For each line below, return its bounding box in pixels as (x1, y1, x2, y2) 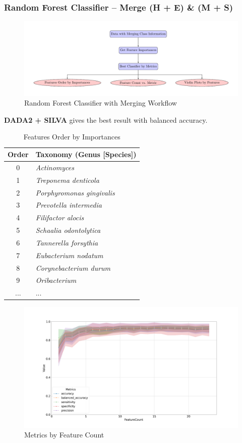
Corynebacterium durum (35, 262, 111, 273)
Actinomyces (35, 162, 74, 172)
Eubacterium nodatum (35, 250, 103, 260)
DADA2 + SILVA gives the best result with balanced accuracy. (4, 114, 208, 125)
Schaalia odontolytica (35, 225, 101, 235)
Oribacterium (35, 275, 77, 285)
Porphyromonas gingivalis (35, 187, 115, 198)
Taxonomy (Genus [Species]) (35, 149, 137, 159)
